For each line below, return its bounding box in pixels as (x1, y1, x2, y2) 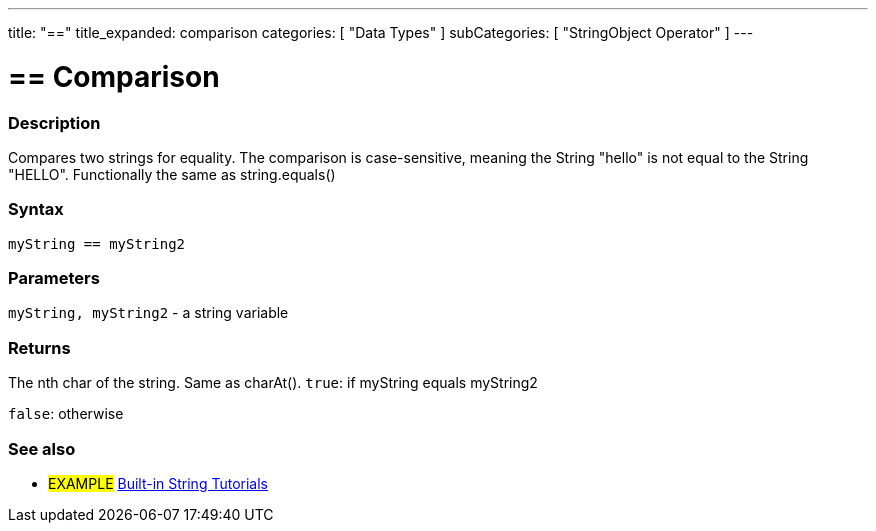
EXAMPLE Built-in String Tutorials (48, 474, 268, 492)
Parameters (8, 268, 100, 288)
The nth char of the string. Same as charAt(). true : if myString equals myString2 (8, 374, 538, 392)
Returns (8, 337, 71, 358)
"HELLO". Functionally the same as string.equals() (8, 165, 336, 183)
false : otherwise (8, 405, 124, 423)
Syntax (8, 199, 64, 220)
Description (8, 112, 101, 133)
